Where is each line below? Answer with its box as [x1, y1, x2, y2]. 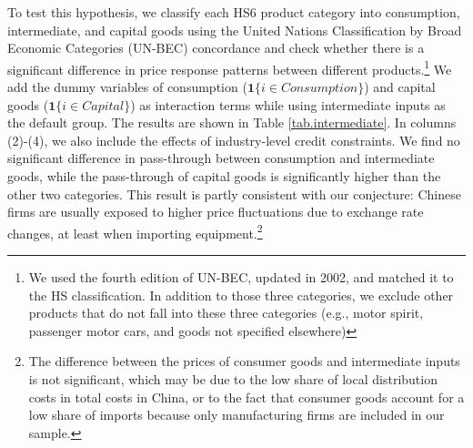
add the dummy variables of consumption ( [7, 77, 247, 97]
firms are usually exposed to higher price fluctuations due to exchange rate [7, 202, 424, 221]
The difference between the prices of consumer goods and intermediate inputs [28, 351, 460, 371]
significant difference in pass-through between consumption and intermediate [7, 148, 435, 168]
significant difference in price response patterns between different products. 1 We [7, 56, 452, 78]
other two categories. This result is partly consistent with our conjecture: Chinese [7, 184, 461, 203]
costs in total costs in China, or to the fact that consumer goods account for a [28, 387, 465, 406]
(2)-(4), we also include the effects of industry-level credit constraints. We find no [7, 130, 460, 149]
